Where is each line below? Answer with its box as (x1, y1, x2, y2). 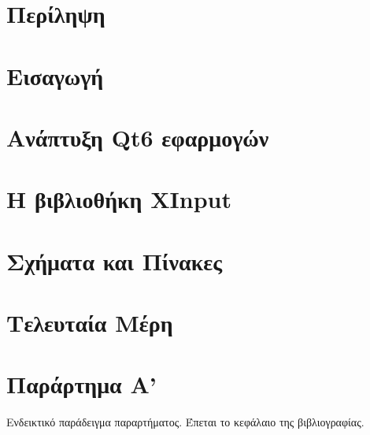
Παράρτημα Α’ (6, 368, 157, 400)
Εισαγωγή (6, 59, 104, 91)
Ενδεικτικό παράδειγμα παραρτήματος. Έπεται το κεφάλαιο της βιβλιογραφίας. (6, 414, 364, 430)
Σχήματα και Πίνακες (6, 244, 222, 277)
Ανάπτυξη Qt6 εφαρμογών (6, 121, 269, 153)
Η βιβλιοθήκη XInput (6, 183, 231, 215)
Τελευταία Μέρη (6, 307, 173, 339)
